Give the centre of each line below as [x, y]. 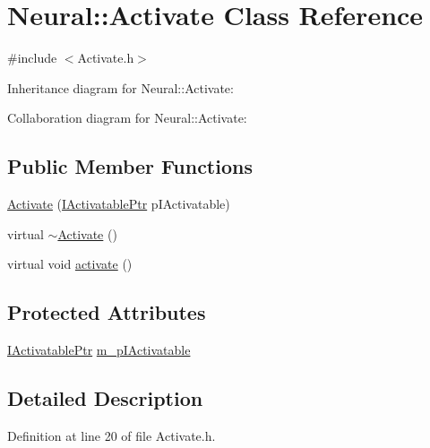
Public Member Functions [130, 166]
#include [32, 58]
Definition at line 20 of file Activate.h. [112, 435]
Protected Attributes [107, 312]
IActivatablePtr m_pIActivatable [99, 350]
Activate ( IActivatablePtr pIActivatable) [119, 204]
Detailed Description [105, 398]
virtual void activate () [70, 264]
